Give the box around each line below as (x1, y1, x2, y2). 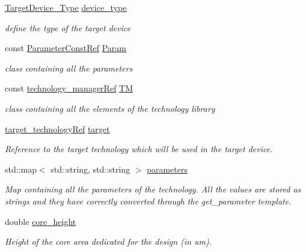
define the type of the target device (5, 21, 131, 34)
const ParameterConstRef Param (5, 41, 126, 54)
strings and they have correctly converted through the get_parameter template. (5, 194, 292, 207)
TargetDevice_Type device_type (5, 1, 127, 13)
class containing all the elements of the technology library (5, 102, 215, 114)
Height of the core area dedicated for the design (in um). (5, 235, 212, 248)
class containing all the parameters (5, 61, 133, 74)
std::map (5, 162, 37, 175)
